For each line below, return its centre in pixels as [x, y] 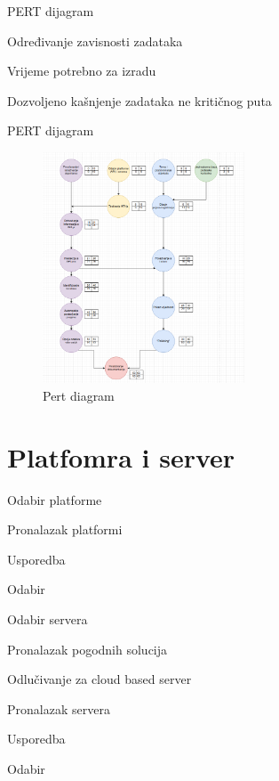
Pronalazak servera [59, 708]
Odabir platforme [55, 499]
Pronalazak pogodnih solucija [88, 649]
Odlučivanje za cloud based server [100, 679]
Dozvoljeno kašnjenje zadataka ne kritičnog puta [139, 100]
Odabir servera [48, 618]
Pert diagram [79, 395]
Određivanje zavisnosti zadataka [95, 41]
